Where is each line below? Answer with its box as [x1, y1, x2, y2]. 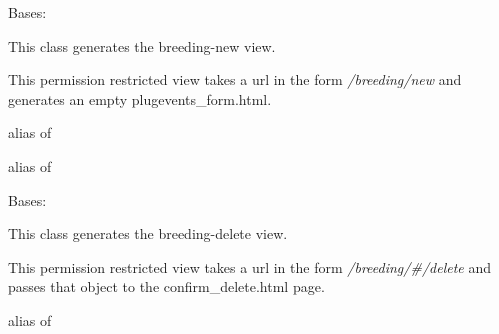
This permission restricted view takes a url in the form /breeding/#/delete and [8, 256, 491, 277]
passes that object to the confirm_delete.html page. [8, 276, 325, 297]
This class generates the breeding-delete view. [8, 223, 288, 244]
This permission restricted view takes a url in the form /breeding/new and [8, 69, 462, 90]
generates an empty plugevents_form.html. [8, 88, 272, 109]
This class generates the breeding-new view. [8, 35, 276, 56]
